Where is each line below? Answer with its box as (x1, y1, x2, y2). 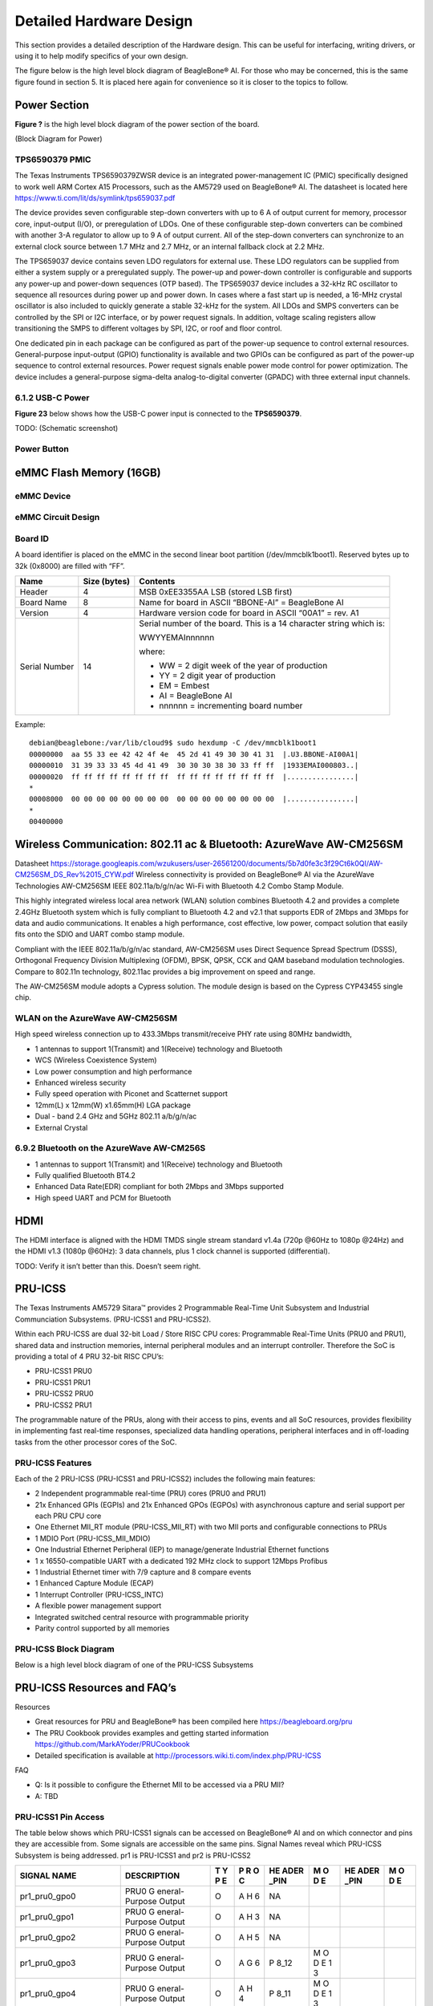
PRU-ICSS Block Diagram (14, 1643, 115, 1655)
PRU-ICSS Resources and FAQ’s (14, 1681, 176, 1695)
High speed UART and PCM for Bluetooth (34, 1192, 172, 1203)
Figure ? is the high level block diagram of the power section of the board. (14, 119, 260, 128)
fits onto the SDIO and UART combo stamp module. (14, 929, 184, 939)
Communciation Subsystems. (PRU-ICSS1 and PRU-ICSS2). (14, 1314, 212, 1324)
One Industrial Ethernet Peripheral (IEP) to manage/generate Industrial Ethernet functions (34, 1545, 330, 1554)
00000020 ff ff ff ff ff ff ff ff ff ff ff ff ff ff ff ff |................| (29, 772, 359, 782)
